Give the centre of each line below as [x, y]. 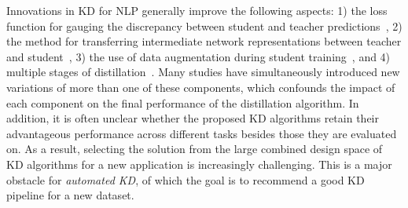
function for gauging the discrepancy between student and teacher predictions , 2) [204, 26]
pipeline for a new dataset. [70, 195]
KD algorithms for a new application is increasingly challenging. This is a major [199, 164]
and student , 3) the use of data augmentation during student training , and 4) [198, 56]
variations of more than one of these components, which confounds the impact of [201, 87]
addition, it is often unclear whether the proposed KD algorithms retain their [193, 118]
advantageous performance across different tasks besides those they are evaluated [202, 133]
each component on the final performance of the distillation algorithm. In [183, 102]
